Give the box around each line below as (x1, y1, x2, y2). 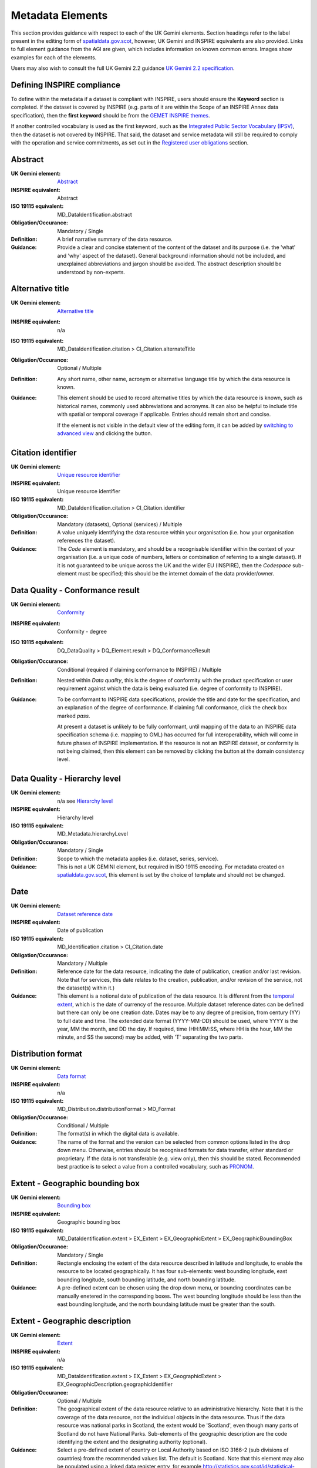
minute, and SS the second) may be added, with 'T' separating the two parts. (57, 1033, 244, 1041)
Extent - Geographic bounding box (11, 1178, 140, 1188)
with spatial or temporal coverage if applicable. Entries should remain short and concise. (57, 411, 271, 418)
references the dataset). (57, 537, 116, 544)
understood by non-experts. (57, 268, 126, 275)
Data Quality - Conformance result (11, 585, 140, 595)
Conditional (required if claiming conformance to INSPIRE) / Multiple (57, 666, 222, 673)
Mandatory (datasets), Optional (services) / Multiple (57, 520, 183, 528)
